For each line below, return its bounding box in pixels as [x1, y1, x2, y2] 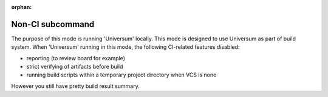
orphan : [11, 4, 32, 10]
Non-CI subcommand [11, 19, 95, 30]
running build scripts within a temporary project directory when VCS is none [26, 71, 217, 78]
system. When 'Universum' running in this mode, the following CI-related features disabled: [11, 43, 240, 51]
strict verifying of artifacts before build [26, 63, 123, 70]
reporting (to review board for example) [26, 54, 126, 61]
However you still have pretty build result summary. [11, 82, 140, 90]
